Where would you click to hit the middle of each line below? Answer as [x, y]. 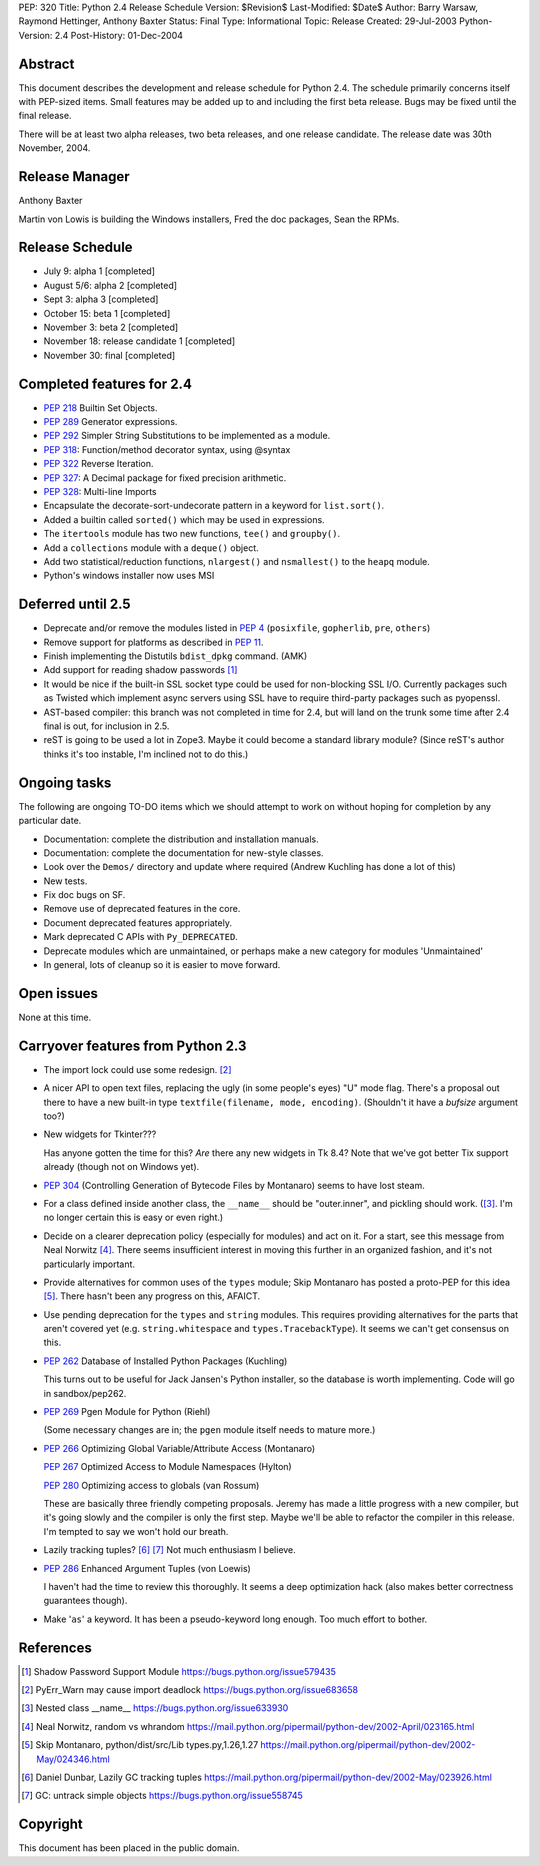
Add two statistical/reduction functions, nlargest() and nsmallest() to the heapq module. [236, 561]
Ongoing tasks [65, 782]
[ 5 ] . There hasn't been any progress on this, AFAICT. [152, 1296]
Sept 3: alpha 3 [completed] [101, 299]
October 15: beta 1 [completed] [107, 313]
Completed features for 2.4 [105, 383]
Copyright [51, 1824]
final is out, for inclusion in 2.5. [106, 726]
